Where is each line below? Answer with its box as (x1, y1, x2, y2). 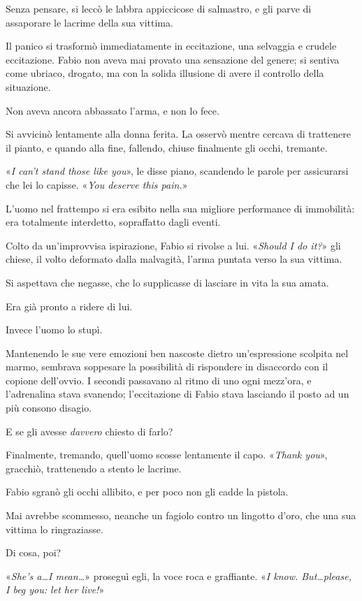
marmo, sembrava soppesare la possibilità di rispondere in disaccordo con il (6, 359, 328, 374)
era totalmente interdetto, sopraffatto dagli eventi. (6, 215, 221, 229)
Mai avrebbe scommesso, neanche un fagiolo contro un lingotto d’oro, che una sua (6, 508, 356, 523)
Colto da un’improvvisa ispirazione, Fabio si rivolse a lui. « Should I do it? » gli (6, 238, 341, 252)
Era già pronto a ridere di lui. (6, 298, 133, 313)
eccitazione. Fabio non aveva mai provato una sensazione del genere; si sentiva (6, 52, 340, 66)
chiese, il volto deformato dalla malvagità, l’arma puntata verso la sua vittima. (6, 252, 342, 266)
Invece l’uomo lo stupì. (6, 322, 103, 337)
